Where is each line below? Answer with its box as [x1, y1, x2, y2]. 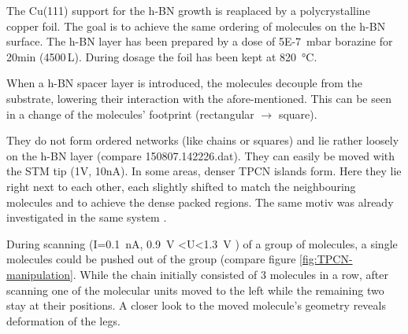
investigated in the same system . [6, 209, 167, 226]
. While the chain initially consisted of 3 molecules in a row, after [72, 266, 388, 282]
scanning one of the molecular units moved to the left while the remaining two [6, 281, 384, 298]
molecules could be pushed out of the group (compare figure [6, 251, 296, 267]
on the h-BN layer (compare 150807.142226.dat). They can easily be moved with [6, 147, 395, 163]
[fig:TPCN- [299, 251, 353, 267]
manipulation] [6, 266, 73, 282]
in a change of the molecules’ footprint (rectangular [6, 105, 254, 122]
